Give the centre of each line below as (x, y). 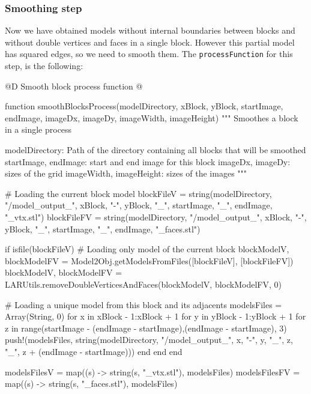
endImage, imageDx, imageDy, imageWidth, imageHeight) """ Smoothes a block (152, 117)
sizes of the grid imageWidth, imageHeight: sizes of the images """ (126, 173)
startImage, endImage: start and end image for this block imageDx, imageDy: (148, 161)
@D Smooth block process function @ (74, 86)
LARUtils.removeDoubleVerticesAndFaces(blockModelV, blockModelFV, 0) (143, 284)
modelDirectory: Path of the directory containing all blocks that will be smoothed (155, 150)
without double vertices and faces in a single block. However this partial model (150, 42)
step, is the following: (44, 66)
